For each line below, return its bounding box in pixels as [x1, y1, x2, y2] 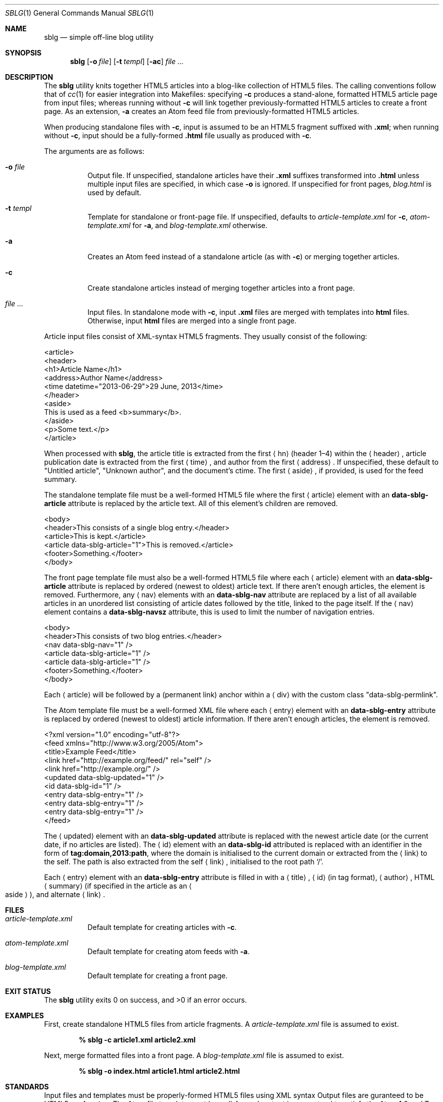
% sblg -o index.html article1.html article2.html [79, 1067, 240, 1075]
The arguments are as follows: [44, 147, 145, 155]
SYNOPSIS [5, 48, 42, 57]
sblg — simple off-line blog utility [44, 33, 154, 41]
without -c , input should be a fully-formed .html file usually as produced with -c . [44, 131, 312, 140]
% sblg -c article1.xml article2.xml [79, 1035, 196, 1044]
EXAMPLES [5, 1011, 44, 1020]
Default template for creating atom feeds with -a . [87, 947, 250, 956]
